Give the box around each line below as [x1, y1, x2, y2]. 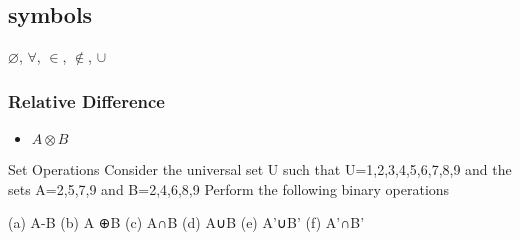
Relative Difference [8, 88, 165, 113]
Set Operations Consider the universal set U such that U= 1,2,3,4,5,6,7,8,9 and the [8, 159, 512, 180]
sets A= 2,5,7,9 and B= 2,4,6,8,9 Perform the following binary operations [8, 178, 450, 199]
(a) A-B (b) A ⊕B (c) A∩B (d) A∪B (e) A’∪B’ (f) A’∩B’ [8, 212, 365, 233]
